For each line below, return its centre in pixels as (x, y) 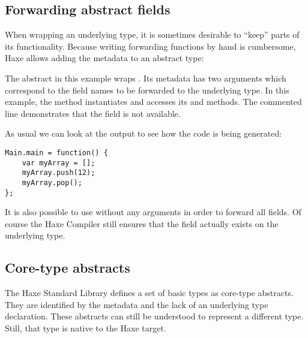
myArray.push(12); (59, 173)
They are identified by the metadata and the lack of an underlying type (137, 304)
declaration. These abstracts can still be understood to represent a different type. (154, 316)
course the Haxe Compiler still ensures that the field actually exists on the (142, 223)
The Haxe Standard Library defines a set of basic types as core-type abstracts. (149, 293)
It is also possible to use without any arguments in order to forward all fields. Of (153, 212)
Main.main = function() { (56, 153)
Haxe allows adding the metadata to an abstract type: (104, 58)
